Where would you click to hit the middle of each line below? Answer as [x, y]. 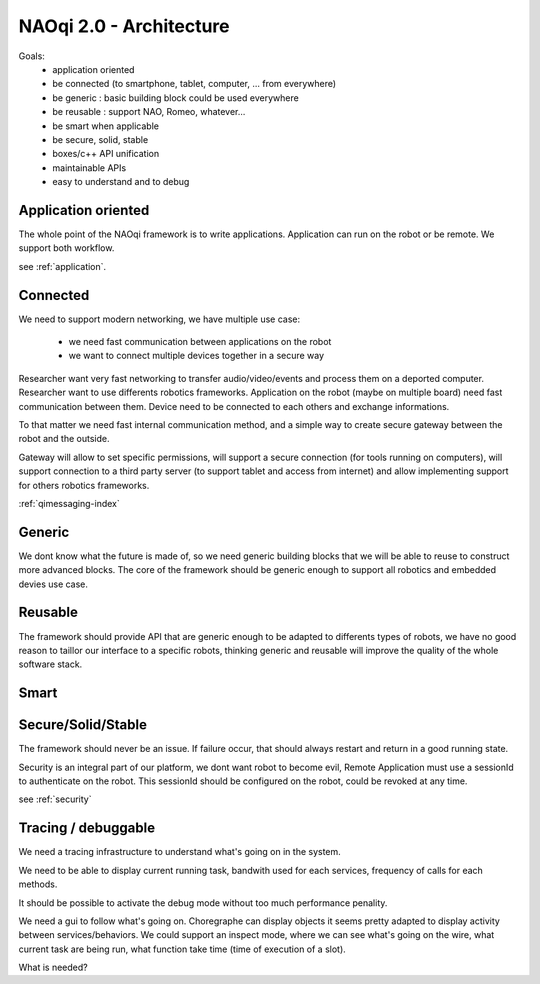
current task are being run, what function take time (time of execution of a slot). [182, 949]
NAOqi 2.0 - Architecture [124, 26]
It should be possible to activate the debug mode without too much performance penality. [203, 902]
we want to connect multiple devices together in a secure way [196, 356]
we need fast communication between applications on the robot [200, 342]
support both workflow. [66, 248]
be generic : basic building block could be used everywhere [175, 97]
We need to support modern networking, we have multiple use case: [159, 319]
